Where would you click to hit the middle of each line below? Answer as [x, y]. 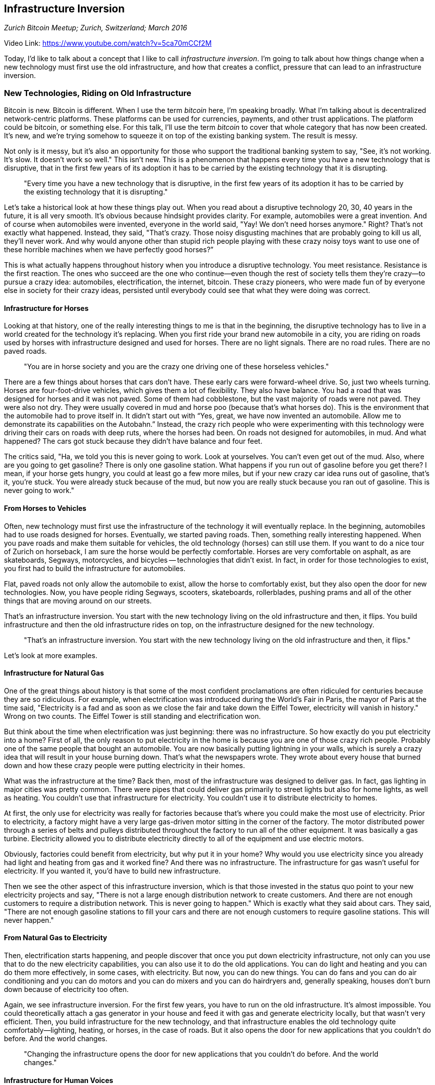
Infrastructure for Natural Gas [54, 673]
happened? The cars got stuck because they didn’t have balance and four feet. [133, 441]
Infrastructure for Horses [46, 308]
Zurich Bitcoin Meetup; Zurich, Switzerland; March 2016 [96, 28]
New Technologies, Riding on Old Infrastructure [98, 93]
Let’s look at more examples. [51, 655]
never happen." [29, 920]
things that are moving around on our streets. [78, 600]
